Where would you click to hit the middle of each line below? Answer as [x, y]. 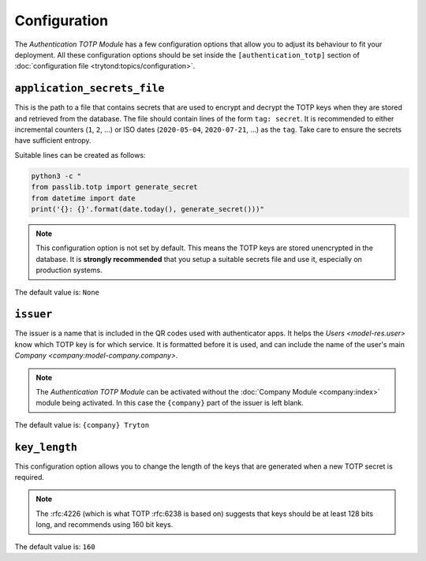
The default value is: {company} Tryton [82, 424]
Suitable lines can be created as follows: [80, 155]
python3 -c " [56, 176]
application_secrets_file [90, 88]
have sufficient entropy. [53, 140]
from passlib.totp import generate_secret [114, 187]
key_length [46, 447]
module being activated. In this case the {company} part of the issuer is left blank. [170, 403]
